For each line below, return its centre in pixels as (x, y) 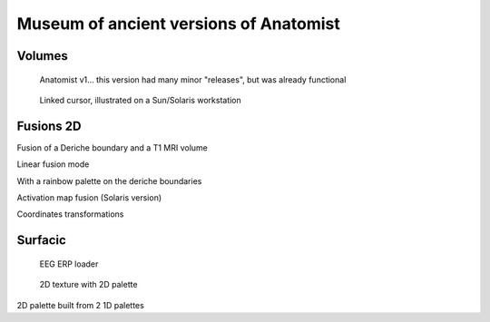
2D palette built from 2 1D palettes (80, 305)
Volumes (42, 56)
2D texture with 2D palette (88, 285)
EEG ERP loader (69, 264)
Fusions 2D (49, 126)
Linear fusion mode (53, 164)
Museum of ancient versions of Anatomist (178, 24)
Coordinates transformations (70, 214)
